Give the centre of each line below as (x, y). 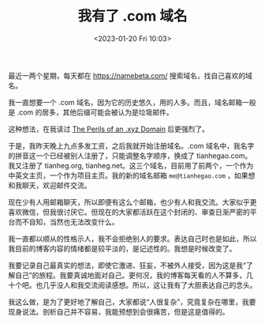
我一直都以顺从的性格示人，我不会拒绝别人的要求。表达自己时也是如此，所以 (132, 239)
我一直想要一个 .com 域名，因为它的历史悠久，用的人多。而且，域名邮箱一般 (132, 102)
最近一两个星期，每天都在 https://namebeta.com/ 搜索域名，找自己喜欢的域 (130, 75)
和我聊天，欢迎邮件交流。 (50, 185)
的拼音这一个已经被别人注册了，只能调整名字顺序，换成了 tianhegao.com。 (130, 156)
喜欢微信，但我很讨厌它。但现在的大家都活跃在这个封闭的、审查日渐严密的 (129, 212)
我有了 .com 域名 (132, 16)
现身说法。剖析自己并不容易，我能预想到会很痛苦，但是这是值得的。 (119, 311)
